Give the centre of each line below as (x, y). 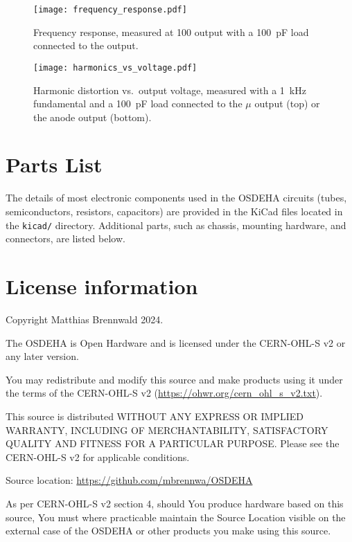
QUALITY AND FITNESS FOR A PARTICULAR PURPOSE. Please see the (173, 443)
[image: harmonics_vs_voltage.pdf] (115, 67)
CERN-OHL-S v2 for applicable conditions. (98, 457)
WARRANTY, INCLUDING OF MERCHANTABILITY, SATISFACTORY (167, 430)
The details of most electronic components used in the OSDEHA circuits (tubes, (176, 198)
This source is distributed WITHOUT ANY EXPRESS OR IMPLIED (155, 416)
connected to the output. (86, 45)
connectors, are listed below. (65, 238)
